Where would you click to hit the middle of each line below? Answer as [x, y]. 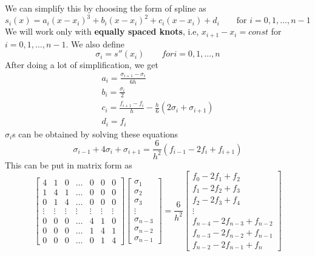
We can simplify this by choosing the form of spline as [106, 8]
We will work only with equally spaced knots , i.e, [102, 31]
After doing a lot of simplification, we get [82, 65]
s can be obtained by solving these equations [95, 133]
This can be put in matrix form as [69, 164]
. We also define [95, 43]
